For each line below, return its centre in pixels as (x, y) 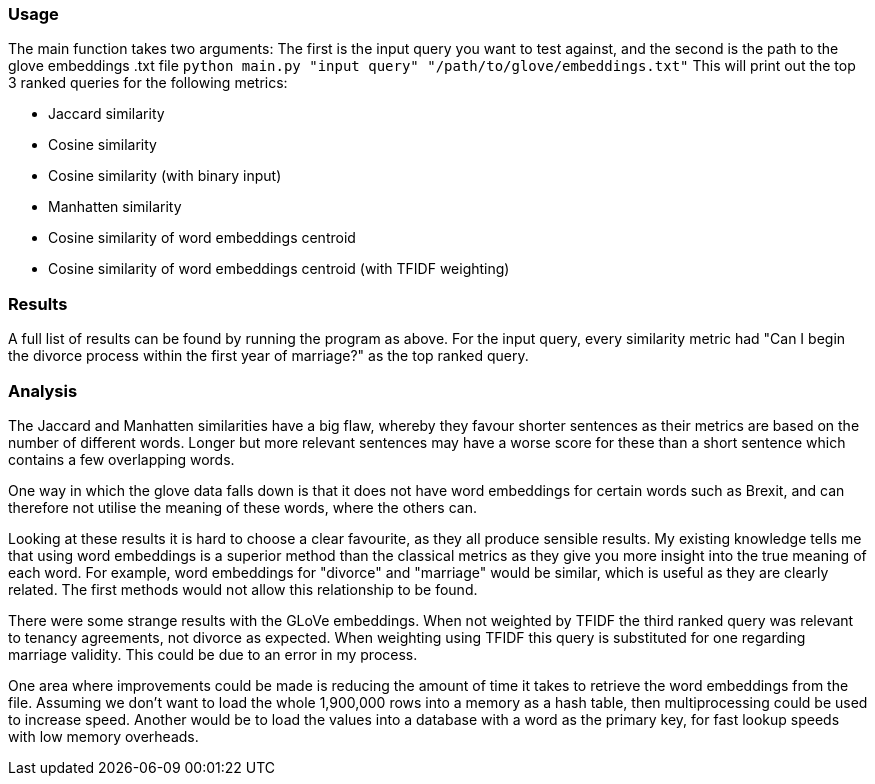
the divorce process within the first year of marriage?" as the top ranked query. (268, 356)
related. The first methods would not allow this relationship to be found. (243, 589)
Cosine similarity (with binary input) (165, 176)
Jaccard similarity (106, 114)
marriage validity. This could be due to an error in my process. (213, 654)
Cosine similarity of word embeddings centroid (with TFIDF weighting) (279, 269)
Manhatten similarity (115, 207)
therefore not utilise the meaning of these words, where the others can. (242, 507)
